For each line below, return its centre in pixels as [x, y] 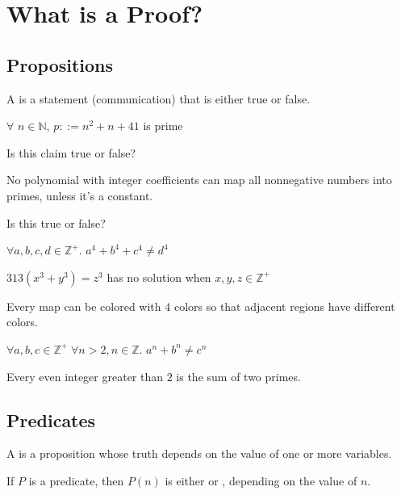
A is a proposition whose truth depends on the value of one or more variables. [199, 453]
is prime [163, 126]
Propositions [60, 64]
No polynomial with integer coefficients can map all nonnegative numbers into [199, 180]
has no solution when [159, 277]
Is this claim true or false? [71, 152]
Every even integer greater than [85, 376]
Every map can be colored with [84, 306]
